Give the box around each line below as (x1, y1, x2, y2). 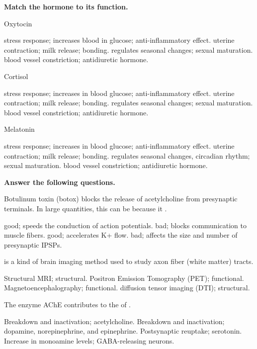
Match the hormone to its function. (4, 1, 128, 11)
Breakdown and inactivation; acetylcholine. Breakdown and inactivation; (4, 316, 225, 326)
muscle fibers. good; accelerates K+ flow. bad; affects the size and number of (4, 230, 238, 240)
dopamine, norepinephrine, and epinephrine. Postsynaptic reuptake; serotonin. (4, 326, 242, 336)
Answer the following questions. (4, 176, 115, 187)
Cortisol (4, 71, 28, 81)
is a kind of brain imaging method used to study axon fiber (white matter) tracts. (4, 256, 254, 266)
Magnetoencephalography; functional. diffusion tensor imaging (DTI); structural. (4, 282, 250, 293)
